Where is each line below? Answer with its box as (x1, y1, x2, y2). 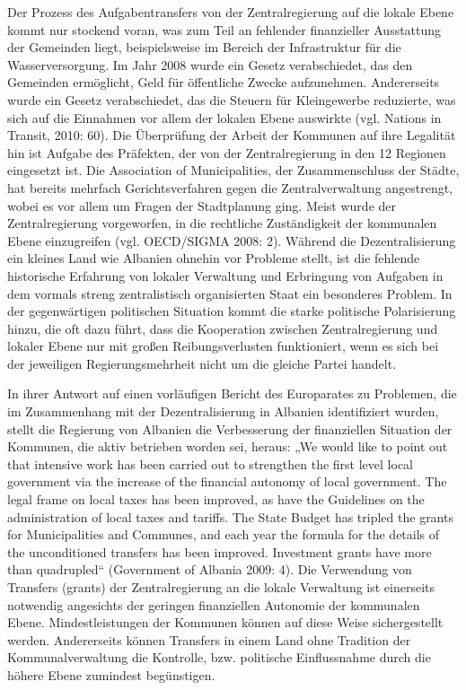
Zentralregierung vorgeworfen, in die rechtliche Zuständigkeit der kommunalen (7, 214, 437, 232)
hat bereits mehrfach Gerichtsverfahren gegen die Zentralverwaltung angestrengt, (7, 178, 453, 197)
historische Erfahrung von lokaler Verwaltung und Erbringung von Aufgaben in (7, 266, 444, 284)
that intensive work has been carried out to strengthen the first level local (7, 454, 413, 473)
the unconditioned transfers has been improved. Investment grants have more (7, 542, 432, 561)
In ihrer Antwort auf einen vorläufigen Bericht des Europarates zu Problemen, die (7, 384, 457, 403)
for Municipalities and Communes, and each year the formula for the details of (7, 525, 440, 544)
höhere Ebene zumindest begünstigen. (7, 665, 215, 684)
